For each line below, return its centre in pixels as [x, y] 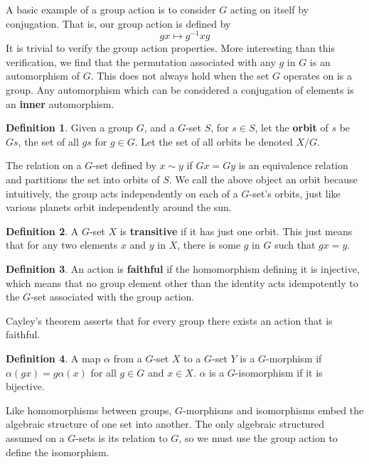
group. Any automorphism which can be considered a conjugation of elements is [180, 90]
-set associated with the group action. [113, 297]
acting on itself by [269, 9]
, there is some [209, 245]
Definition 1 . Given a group [70, 128]
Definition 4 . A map [53, 358]
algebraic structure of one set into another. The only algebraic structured [165, 424]
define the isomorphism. [58, 452]
